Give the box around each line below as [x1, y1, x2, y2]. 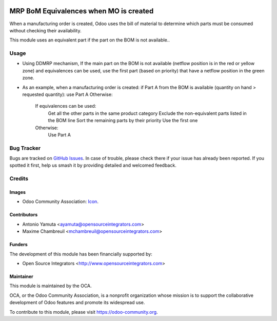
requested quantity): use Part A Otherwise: [22, 91, 113, 97]
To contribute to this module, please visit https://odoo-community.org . [9, 309, 159, 315]
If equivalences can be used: [35, 103, 96, 109]
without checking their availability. [9, 27, 82, 33]
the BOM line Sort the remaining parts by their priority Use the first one [48, 117, 198, 124]
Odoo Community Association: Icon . [22, 198, 98, 205]
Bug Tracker [9, 144, 41, 151]
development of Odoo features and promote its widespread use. [9, 299, 145, 306]
